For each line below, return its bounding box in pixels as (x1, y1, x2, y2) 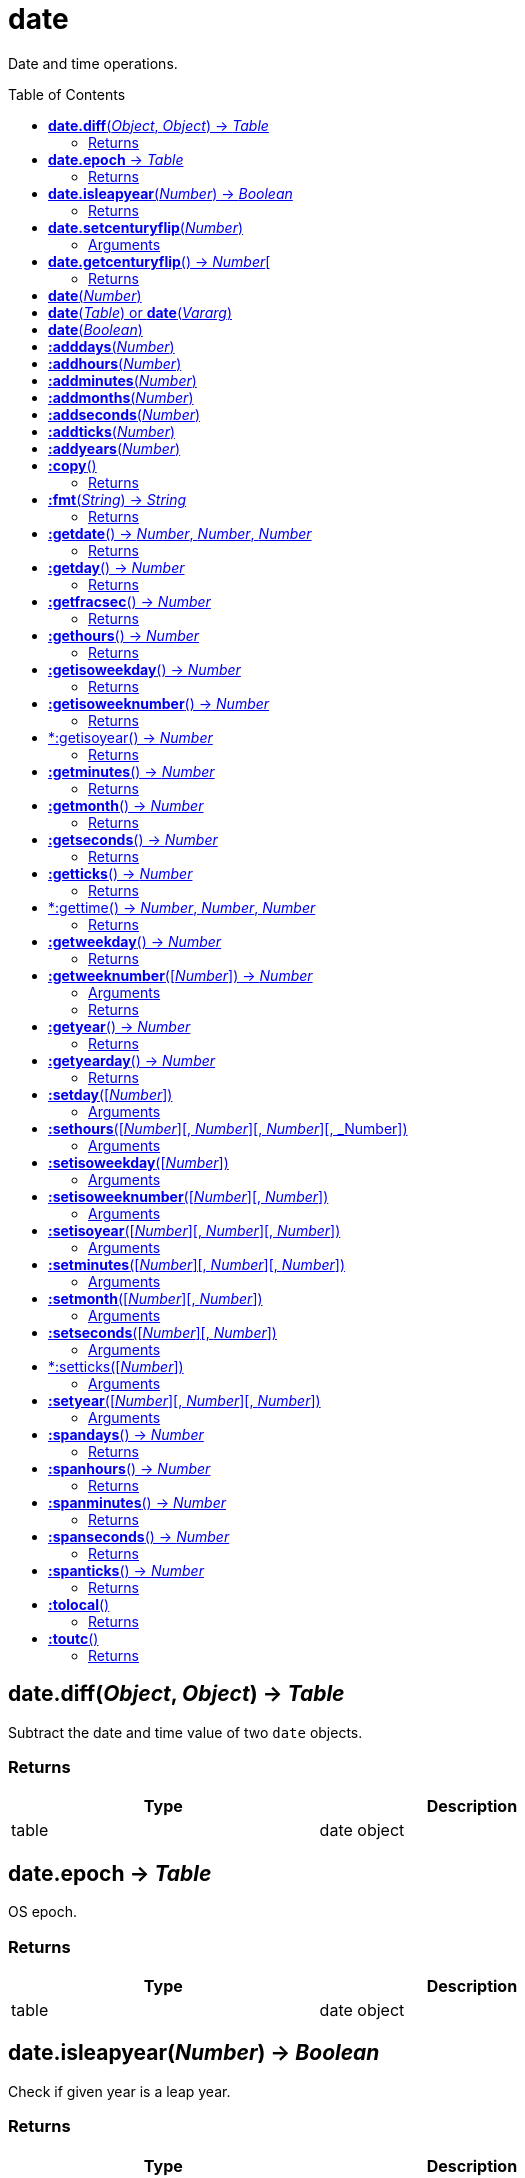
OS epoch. (8, 1903, 78, 1921)
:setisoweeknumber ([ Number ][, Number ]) (48, 1187, 329, 1205)
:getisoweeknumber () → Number (48, 694, 270, 712)
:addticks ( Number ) (48, 422, 176, 440)
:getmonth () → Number (48, 796, 204, 814)
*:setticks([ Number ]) (48, 1357, 184, 1375)
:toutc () (48, 1629, 99, 1647)
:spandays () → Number (48, 1425, 204, 1443)
